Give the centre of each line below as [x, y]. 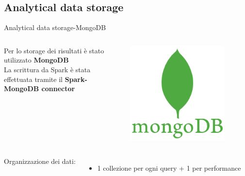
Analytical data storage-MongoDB [55, 27]
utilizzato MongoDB [36, 60]
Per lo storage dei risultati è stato [54, 50]
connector [58, 88]
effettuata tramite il [33, 79]
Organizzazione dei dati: [40, 161]
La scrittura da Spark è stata [47, 69]
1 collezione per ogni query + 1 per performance [169, 168]
